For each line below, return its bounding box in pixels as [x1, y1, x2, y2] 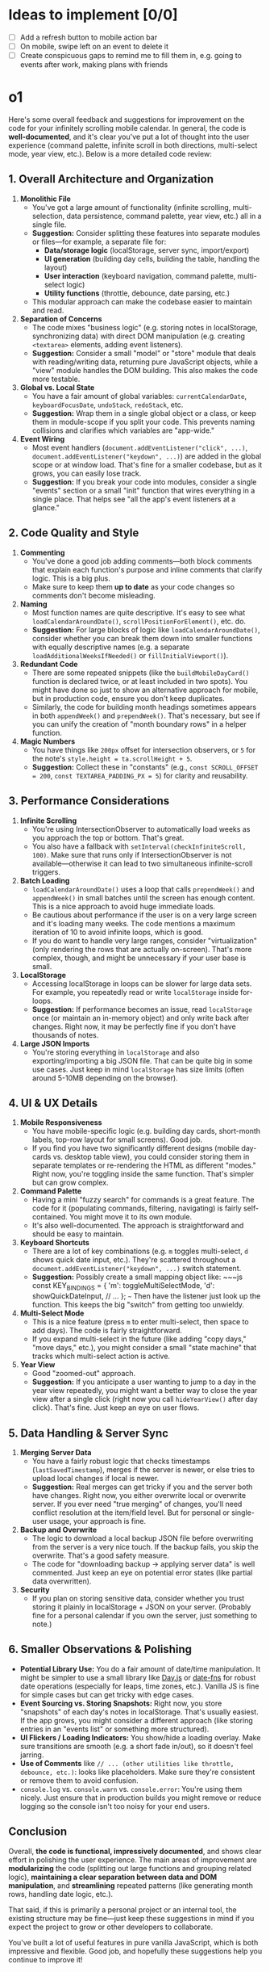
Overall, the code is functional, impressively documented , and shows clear [8, 1846, 262, 1856]
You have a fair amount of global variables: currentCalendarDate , [31, 391, 247, 401]
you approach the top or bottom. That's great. [31, 833, 185, 842]
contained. [31, 1212, 69, 1222]
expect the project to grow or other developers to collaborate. [8, 1922, 214, 1932]
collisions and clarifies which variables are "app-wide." [31, 426, 215, 435]
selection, [31, 211, 65, 220]
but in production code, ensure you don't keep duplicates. [31, 693, 225, 703]
